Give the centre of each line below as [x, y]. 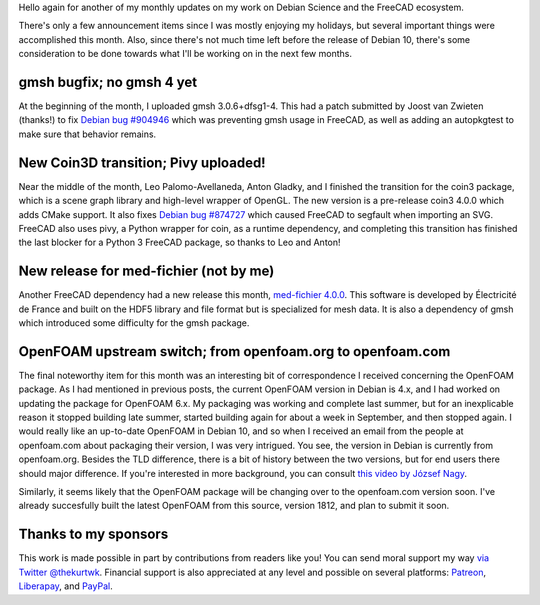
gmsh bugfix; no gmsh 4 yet [108, 81]
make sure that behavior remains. [87, 134]
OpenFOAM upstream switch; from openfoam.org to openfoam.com [234, 351]
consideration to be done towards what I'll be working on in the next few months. [185, 54]
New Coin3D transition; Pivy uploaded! [142, 162]
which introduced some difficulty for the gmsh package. [134, 323]
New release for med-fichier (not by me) [146, 271]
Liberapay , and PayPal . [66, 586]
